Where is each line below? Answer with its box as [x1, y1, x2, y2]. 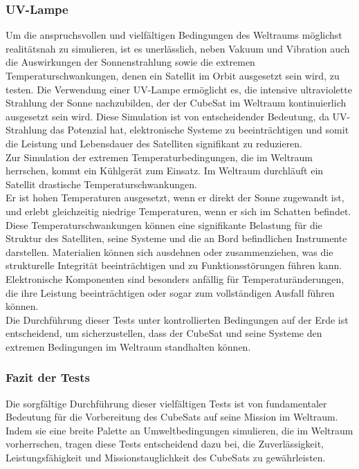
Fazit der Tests [6, 369, 90, 386]
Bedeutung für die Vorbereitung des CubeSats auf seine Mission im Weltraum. [6, 410, 338, 424]
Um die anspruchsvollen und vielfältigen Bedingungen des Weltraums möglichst [6, 28, 342, 42]
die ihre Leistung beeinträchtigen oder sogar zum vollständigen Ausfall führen [6, 285, 335, 300]
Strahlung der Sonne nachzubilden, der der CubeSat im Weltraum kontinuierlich [6, 95, 347, 110]
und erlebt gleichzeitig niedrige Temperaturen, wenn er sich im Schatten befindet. [6, 203, 351, 218]
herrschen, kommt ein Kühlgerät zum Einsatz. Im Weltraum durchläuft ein [6, 163, 324, 178]
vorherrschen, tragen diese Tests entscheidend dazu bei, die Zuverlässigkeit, [6, 436, 324, 451]
